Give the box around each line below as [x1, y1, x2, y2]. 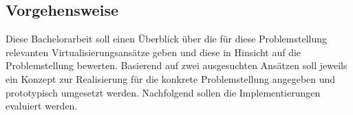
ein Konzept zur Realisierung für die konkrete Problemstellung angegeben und [6, 71, 336, 86]
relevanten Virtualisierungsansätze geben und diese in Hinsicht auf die [6, 44, 301, 59]
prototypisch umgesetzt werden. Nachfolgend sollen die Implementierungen [6, 85, 321, 99]
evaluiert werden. [6, 99, 78, 113]
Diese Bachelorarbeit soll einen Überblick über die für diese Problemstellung [6, 31, 328, 46]
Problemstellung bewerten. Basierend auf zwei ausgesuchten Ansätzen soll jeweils [6, 58, 347, 73]
